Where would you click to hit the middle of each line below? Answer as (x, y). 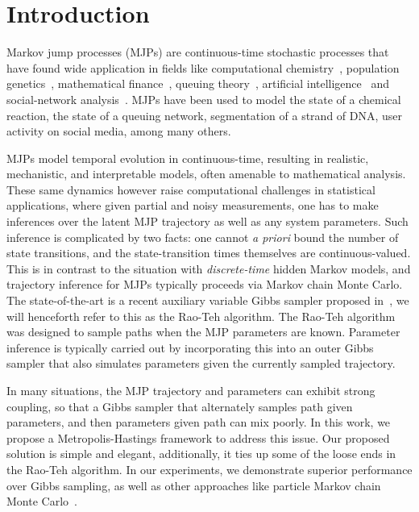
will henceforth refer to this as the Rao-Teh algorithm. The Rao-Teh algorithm (201, 316)
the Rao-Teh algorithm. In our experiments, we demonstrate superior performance (209, 469)
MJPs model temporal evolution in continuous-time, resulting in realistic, (188, 158)
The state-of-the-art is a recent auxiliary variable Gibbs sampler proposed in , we (208, 300)
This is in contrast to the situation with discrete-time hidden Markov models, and (209, 268)
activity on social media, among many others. (119, 131)
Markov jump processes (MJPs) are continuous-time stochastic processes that (198, 52)
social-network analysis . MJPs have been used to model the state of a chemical (204, 99)
